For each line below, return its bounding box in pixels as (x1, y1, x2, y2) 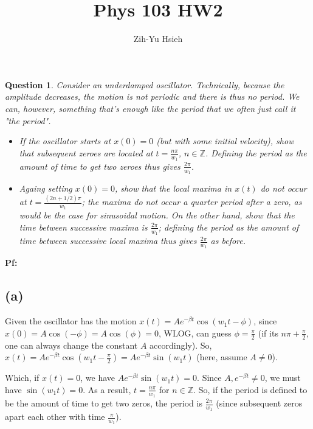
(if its (258, 326, 278, 339)
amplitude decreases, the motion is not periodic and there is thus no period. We (5, 90, 300, 103)
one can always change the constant (5, 338, 138, 351)
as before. (210, 234, 246, 247)
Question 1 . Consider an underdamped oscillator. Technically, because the (5, 78, 284, 91)
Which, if (5, 371, 40, 384)
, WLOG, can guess (158, 326, 232, 339)
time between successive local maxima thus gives (19, 234, 197, 247)
